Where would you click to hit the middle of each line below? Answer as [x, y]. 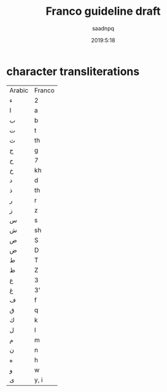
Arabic [19, 90]
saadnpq [103, 28]
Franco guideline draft [103, 11]
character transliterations [73, 71]
